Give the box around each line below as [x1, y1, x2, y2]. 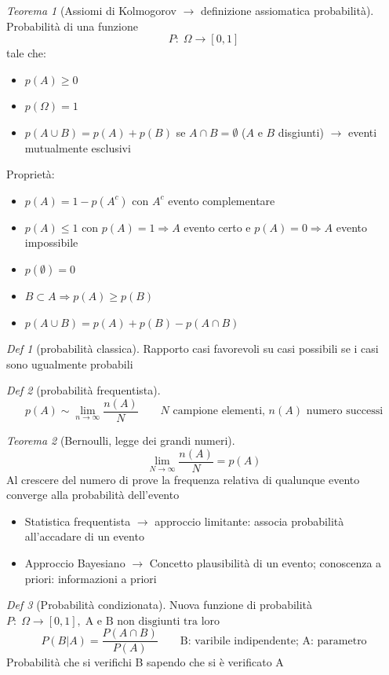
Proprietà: [6, 166, 55, 182]
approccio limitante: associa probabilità [155, 512, 344, 529]
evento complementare [168, 192, 275, 208]
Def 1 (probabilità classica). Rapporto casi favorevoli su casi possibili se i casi [6, 340, 379, 357]
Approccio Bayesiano [24, 555, 125, 570]
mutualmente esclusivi [24, 139, 131, 156]
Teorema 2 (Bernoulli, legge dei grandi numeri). [6, 431, 235, 448]
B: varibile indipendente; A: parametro [180, 635, 367, 647]
